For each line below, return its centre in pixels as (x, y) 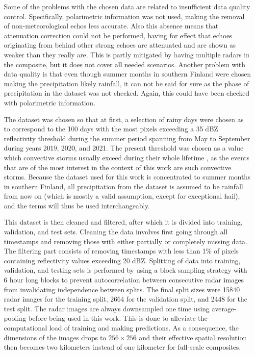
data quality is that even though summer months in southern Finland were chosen (127, 74)
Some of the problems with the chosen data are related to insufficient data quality (127, 6)
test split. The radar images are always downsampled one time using (107, 308)
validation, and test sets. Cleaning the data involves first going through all (116, 232)
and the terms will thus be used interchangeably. (77, 205)
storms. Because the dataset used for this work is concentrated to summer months (127, 177)
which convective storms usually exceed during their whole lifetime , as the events (127, 157)
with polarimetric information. (50, 102)
